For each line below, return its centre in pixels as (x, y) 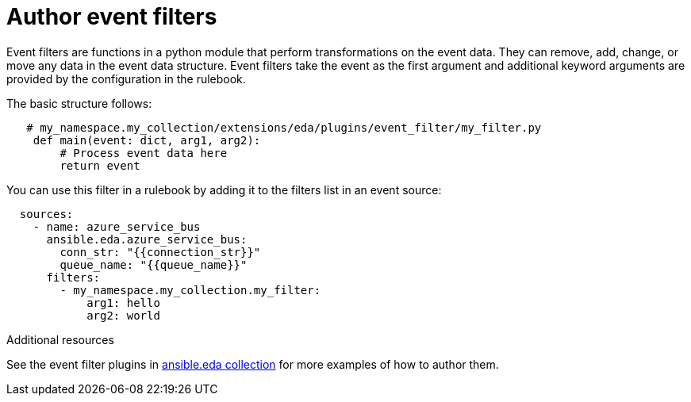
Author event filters (112, 17)
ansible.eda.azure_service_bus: (147, 239)
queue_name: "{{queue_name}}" (154, 264)
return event (100, 165)
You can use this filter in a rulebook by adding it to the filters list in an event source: (224, 190)
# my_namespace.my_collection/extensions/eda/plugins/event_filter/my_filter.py (284, 127)
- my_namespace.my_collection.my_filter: (190, 290)
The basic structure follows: (79, 103)
